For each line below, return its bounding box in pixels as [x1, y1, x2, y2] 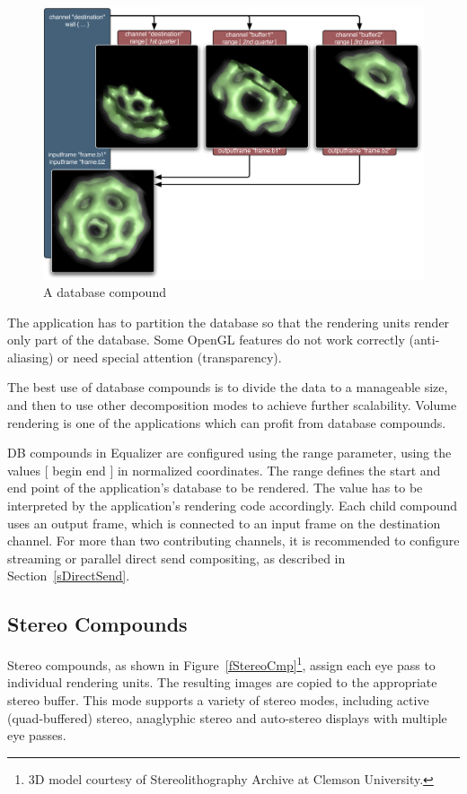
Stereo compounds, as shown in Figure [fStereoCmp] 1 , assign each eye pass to [7, 653, 436, 674]
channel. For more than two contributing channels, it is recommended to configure [7, 531, 460, 550]
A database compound [43, 283, 166, 301]
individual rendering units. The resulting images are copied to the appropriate [7, 673, 437, 692]
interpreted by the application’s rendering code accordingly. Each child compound [7, 496, 458, 515]
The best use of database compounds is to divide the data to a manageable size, [7, 378, 448, 397]
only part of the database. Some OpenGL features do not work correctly [7, 330, 405, 349]
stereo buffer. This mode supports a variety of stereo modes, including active [7, 691, 429, 710]
